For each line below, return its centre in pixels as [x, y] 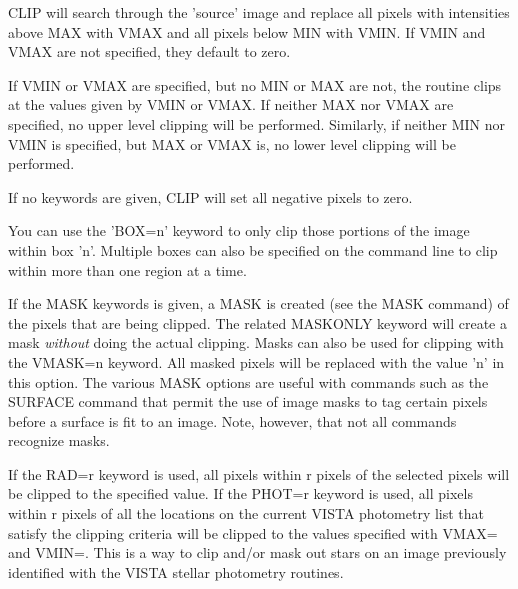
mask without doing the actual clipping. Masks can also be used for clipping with [256, 342]
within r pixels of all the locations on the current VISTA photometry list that [246, 513]
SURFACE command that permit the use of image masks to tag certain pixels [248, 401]
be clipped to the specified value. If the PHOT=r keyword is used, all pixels [240, 493]
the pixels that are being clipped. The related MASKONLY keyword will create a [257, 322]
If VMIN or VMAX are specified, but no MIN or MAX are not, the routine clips [255, 84]
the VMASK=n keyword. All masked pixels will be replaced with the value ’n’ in [256, 361]
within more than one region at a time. [127, 269]
